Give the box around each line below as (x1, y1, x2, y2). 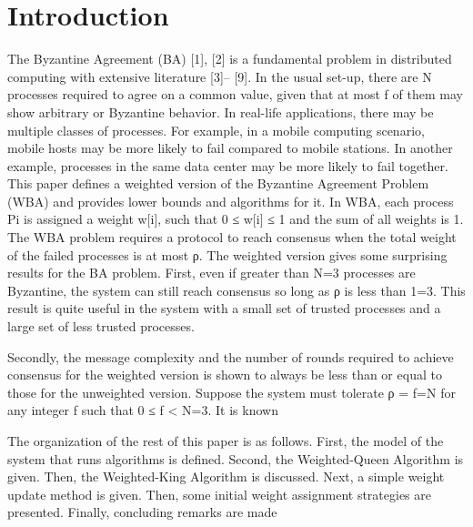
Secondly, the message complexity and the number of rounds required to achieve (7, 347, 454, 366)
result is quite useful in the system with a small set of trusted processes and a (7, 299, 441, 318)
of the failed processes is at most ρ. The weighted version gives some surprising (7, 245, 448, 264)
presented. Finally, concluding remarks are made (7, 502, 277, 522)
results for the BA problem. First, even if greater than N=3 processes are (7, 263, 416, 282)
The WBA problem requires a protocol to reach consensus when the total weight (7, 228, 457, 247)
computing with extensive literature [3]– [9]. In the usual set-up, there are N (7, 66, 432, 86)
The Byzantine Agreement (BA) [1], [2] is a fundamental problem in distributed (7, 49, 452, 68)
